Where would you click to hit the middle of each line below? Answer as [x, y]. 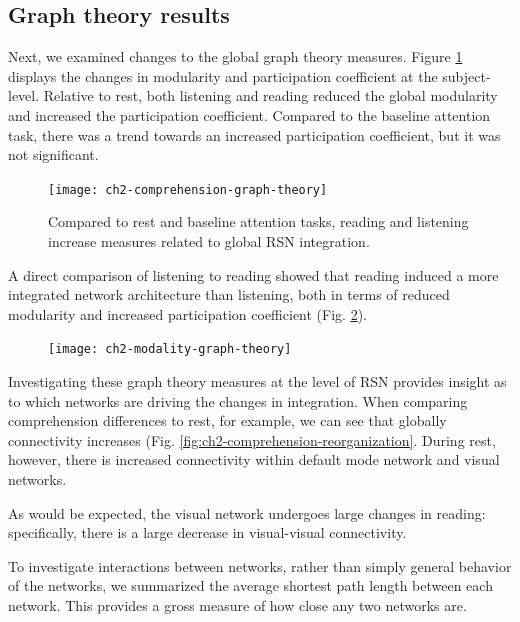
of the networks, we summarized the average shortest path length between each [250, 585]
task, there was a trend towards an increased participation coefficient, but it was [254, 134]
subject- [466, 75]
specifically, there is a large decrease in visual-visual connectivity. [207, 532]
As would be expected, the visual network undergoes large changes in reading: [247, 512]
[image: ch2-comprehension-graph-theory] [188, 189]
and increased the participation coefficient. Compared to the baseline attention [249, 114]
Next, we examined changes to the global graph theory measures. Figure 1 [235, 56]
